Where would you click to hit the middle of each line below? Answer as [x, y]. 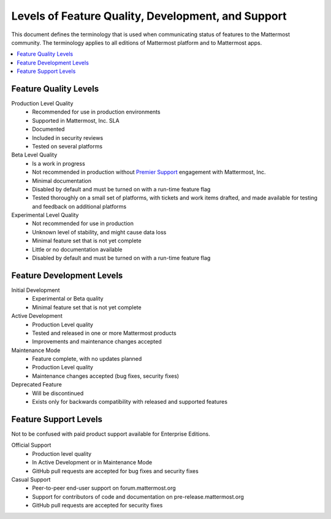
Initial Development [36, 290]
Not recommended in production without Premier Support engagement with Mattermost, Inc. [149, 172]
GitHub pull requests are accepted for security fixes [97, 506]
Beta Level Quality [34, 155]
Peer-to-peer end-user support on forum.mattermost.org [104, 488]
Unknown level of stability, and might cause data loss [99, 232]
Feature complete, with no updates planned [87, 359]
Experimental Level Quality [45, 215]
